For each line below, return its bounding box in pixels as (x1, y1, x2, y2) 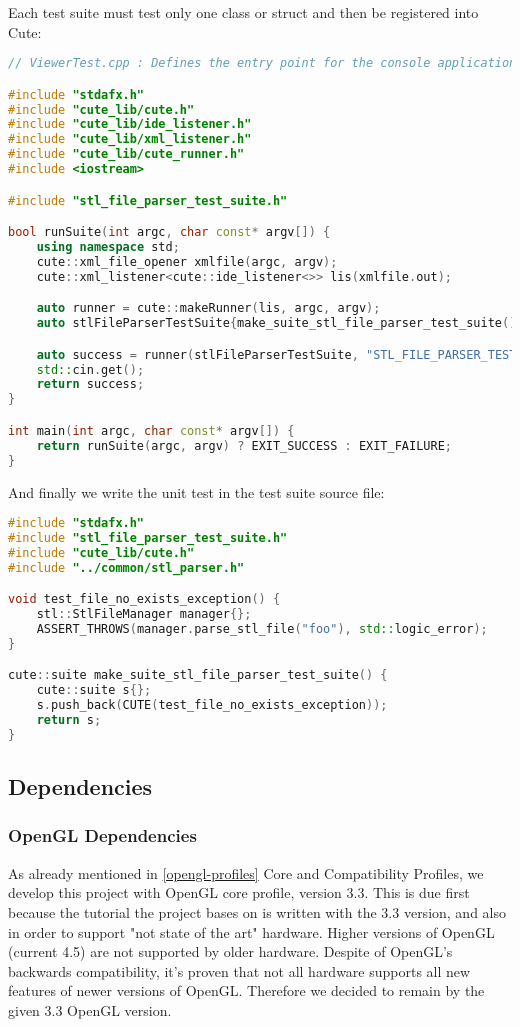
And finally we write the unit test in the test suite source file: (8, 481, 385, 502)
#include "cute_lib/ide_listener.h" (8, 117, 252, 132)
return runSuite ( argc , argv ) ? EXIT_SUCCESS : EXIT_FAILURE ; (36, 438, 452, 453)
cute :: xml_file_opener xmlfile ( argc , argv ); (36, 254, 338, 269)
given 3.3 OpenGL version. (8, 999, 172, 1020)
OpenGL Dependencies (8, 823, 197, 848)
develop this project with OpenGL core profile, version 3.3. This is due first (8, 882, 470, 903)
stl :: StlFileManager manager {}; (36, 607, 252, 622)
